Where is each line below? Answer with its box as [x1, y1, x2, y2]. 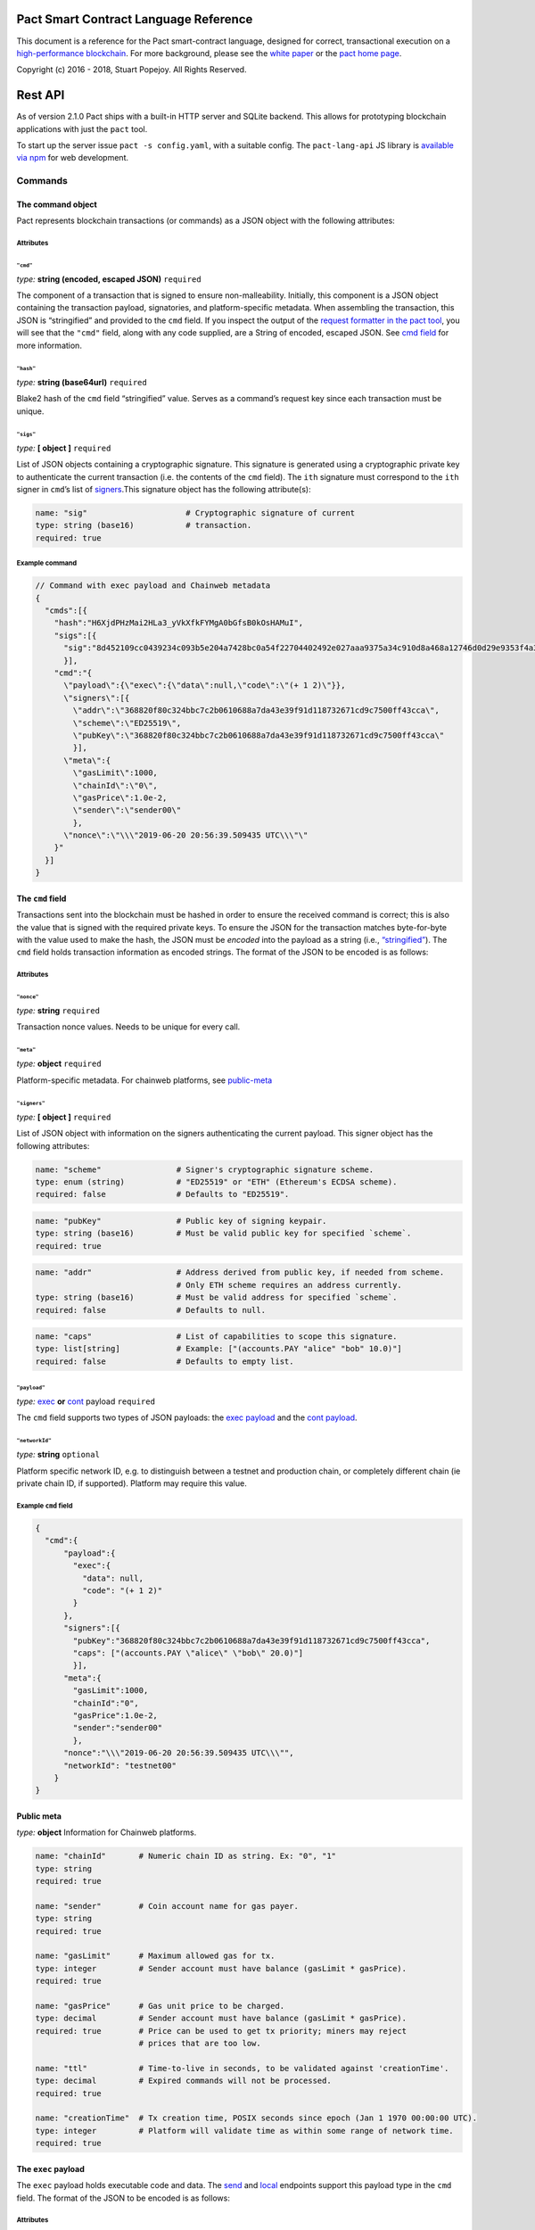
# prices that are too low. [138, 2038, 262, 2049]
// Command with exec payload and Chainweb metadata [35, 581, 271, 591]
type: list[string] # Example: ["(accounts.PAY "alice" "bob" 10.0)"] [35, 1343, 403, 1354]
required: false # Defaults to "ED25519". [35, 1189, 290, 1200]
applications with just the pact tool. [16, 123, 148, 134]
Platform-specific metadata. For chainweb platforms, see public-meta [16, 1075, 273, 1086]
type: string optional [16, 1449, 100, 1460]
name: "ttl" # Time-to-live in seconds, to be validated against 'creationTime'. [35, 2063, 449, 2073]
